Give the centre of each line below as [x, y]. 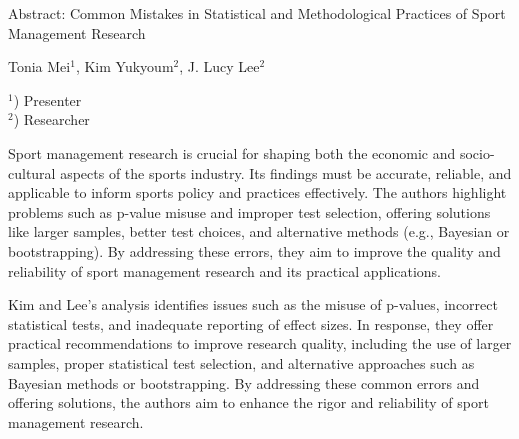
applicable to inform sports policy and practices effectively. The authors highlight [257, 192]
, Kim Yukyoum [124, 66]
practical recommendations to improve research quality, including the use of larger [260, 343]
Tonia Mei [39, 66]
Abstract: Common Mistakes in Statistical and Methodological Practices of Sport [257, 13]
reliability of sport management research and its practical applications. [224, 270]
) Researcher [51, 119]
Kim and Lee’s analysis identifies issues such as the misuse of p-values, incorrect [253, 304]
